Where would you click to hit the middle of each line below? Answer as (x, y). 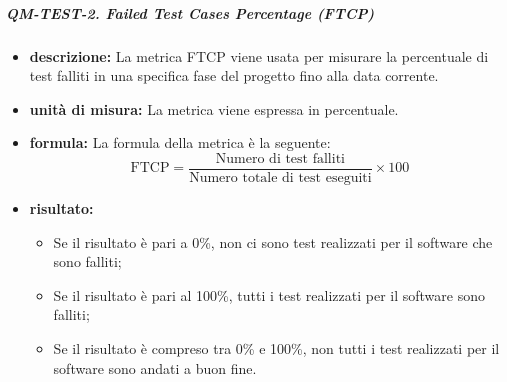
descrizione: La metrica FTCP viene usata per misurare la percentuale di (259, 55)
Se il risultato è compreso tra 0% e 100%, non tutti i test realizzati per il (276, 347)
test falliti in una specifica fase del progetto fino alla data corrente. (234, 75)
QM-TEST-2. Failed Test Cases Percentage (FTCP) (190, 12)
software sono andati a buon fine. (155, 367)
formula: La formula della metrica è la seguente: (180, 142)
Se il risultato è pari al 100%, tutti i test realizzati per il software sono (269, 294)
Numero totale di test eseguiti (280, 178)
